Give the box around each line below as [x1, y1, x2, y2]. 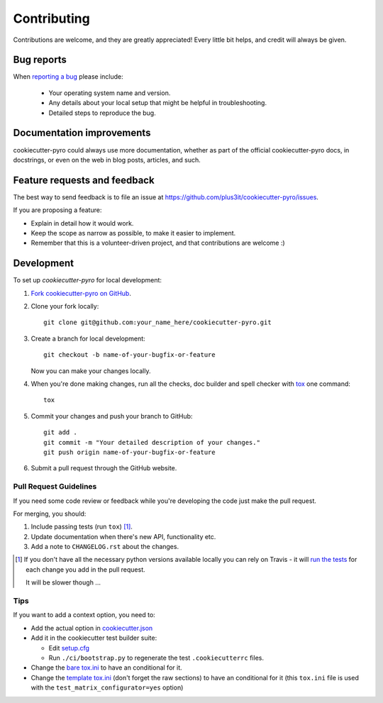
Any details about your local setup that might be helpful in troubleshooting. [48, 99, 267, 107]
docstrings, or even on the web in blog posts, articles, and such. [13, 155, 201, 164]
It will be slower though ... [26, 578, 101, 587]
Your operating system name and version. [48, 89, 171, 97]
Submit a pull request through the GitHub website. [30, 464, 177, 472]
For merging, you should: [13, 509, 87, 518]
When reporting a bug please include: [13, 72, 123, 81]
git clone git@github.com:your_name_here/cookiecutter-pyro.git [43, 319, 272, 326]
